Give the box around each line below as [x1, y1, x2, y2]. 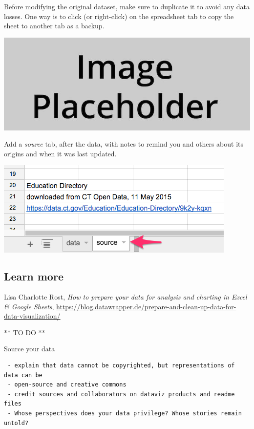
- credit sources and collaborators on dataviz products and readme [7, 390, 235, 398]
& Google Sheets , [4, 301, 54, 311]
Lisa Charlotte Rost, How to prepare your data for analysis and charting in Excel [4, 292, 247, 302]
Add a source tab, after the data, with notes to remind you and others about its [4, 139, 244, 149]
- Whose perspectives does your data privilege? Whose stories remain [7, 410, 242, 417]
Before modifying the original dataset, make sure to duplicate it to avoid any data [4, 1, 250, 11]
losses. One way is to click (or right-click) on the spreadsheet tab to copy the [4, 11, 234, 21]
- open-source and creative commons [7, 381, 127, 388]
